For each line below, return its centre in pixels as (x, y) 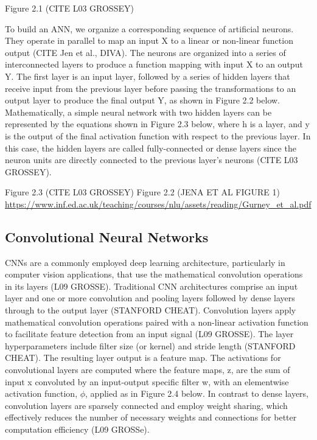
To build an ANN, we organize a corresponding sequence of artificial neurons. (149, 28)
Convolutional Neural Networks (107, 236)
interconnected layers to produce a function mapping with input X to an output (154, 64)
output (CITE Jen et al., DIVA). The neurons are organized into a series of (145, 52)
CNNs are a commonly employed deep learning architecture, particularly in (145, 262)
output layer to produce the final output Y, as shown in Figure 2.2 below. (143, 100)
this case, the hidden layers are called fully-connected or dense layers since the (151, 148)
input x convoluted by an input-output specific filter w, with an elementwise (147, 381)
